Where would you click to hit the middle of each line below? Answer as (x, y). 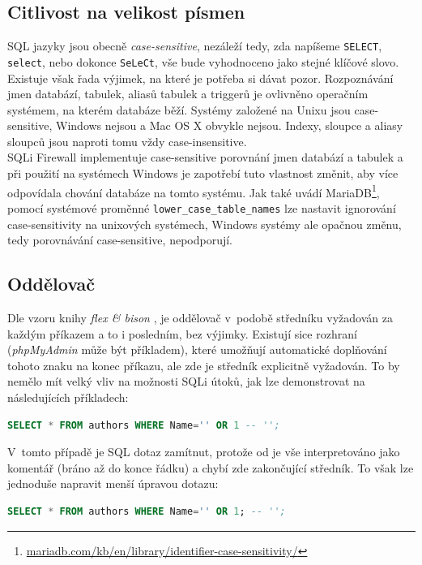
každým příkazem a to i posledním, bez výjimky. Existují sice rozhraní (182, 333)
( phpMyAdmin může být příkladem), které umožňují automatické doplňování (197, 349)
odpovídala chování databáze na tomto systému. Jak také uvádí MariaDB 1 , (194, 191)
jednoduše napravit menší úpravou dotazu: (113, 483)
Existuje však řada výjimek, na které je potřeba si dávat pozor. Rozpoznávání (200, 78)
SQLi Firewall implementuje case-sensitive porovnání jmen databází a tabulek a (205, 157)
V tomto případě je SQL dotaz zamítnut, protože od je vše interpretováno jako (204, 452)
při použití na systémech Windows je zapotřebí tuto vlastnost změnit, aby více (203, 173)
